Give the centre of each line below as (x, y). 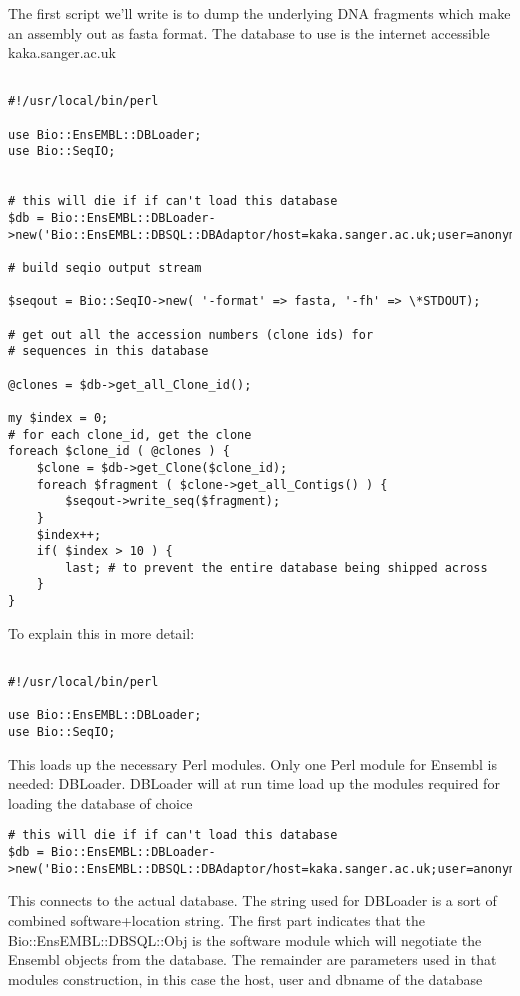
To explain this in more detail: (101, 632)
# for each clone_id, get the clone (130, 434)
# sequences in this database (108, 351)
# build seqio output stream (105, 268)
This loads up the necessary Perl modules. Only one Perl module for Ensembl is (252, 763)
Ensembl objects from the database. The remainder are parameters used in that (252, 959)
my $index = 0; (58, 417)
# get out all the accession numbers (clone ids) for (191, 334)
